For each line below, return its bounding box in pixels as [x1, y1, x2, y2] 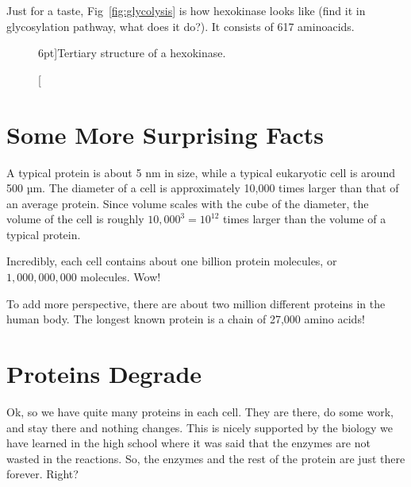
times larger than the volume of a [223, 211, 386, 227]
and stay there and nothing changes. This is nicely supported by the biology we [6, 419, 393, 435]
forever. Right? [6, 466, 79, 482]
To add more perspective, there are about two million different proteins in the [6, 295, 386, 311]
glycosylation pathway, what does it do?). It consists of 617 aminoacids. [6, 17, 355, 34]
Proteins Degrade [6, 358, 202, 390]
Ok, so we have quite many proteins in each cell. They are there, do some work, [6, 403, 394, 419]
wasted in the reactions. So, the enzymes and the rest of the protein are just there [6, 450, 405, 466]
